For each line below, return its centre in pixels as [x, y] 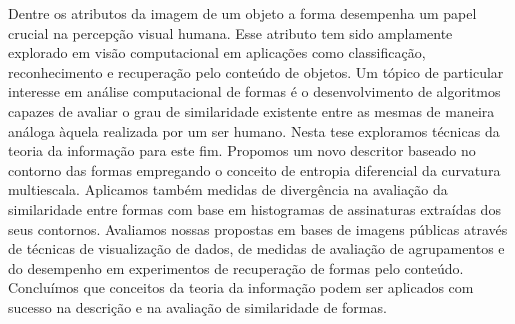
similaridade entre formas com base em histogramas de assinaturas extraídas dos [254, 208]
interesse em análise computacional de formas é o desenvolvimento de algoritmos [254, 91]
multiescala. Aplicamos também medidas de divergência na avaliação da [228, 189]
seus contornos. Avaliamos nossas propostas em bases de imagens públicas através [258, 228]
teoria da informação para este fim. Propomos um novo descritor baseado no [242, 150]
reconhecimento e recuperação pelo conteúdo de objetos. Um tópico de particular [256, 71]
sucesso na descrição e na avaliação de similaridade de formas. [197, 306]
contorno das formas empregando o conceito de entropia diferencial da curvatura [254, 169]
